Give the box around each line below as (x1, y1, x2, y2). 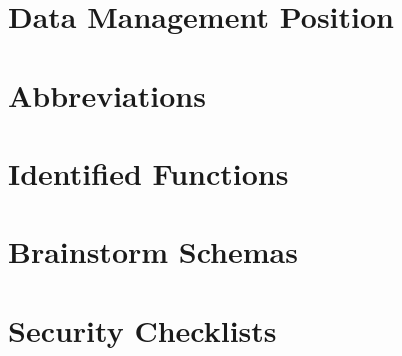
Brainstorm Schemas (8, 231, 298, 272)
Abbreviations (8, 74, 206, 115)
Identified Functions (8, 152, 289, 193)
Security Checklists (8, 309, 277, 350)
